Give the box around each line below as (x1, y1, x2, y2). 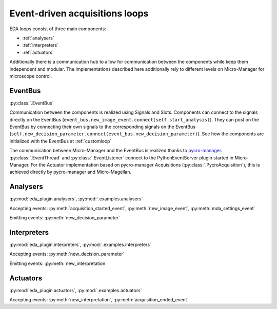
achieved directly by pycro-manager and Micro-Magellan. (9, 169, 132, 175)
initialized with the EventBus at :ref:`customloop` (9, 138, 112, 144)
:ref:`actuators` (22, 49, 54, 55)
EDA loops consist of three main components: (9, 26, 106, 32)
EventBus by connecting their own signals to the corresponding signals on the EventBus (9, 123, 196, 130)
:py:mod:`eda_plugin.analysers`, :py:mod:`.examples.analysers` (9, 196, 143, 202)
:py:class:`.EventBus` (9, 100, 54, 106)
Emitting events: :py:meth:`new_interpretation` (9, 260, 107, 266)
